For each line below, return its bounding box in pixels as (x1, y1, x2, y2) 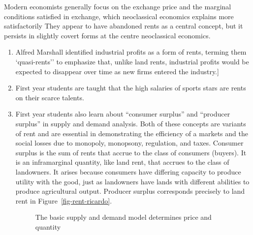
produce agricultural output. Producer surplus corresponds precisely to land (15, 186, 245, 196)
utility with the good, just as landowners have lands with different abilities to (15, 176, 250, 186)
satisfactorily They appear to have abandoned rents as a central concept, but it (4, 21, 243, 31)
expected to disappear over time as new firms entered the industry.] (15, 66, 219, 76)
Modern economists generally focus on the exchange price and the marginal (4, 1, 231, 11)
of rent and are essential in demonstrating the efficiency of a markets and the (15, 128, 248, 138)
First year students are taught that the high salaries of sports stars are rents (15, 83, 246, 93)
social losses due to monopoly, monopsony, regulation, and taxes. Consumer (15, 138, 244, 148)
